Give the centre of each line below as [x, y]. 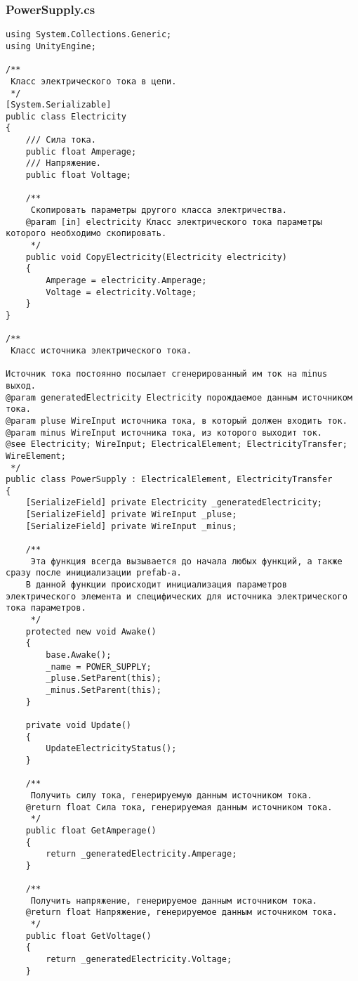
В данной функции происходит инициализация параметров [156, 585]
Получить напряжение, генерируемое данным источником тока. [174, 901]
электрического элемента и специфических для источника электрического [177, 596]
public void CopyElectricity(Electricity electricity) [156, 257]
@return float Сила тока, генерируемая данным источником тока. [179, 807]
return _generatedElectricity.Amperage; [141, 854]
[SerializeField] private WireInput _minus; [131, 526]
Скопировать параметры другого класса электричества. [159, 210]
